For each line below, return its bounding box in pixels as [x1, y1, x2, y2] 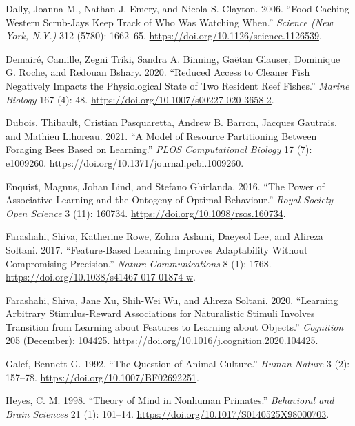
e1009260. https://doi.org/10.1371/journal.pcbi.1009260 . [6, 155, 244, 170]
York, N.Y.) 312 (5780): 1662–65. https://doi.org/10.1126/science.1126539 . [6, 28, 322, 43]
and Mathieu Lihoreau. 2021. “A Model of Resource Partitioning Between [6, 128, 317, 143]
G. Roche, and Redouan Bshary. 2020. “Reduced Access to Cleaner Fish [6, 65, 310, 79]
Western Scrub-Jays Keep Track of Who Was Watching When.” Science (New [6, 14, 333, 29]
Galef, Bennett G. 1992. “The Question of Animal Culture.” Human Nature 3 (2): [6, 356, 350, 371]
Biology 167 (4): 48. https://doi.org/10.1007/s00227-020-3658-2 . [6, 92, 274, 106]
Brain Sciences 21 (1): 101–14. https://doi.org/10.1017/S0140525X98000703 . [6, 406, 329, 420]
